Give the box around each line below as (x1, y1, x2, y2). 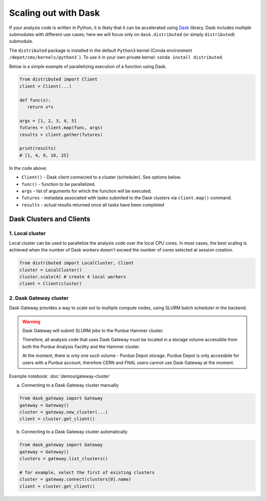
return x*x (27, 104, 54, 110)
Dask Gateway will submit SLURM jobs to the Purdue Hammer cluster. (22, 327, 164, 333)
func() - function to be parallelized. (21, 181, 96, 187)
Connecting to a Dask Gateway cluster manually (21, 382, 119, 388)
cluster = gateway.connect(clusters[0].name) (19, 476, 132, 482)
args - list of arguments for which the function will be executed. (21, 188, 152, 194)
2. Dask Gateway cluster (9, 294, 69, 301)
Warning (22, 319, 40, 324)
